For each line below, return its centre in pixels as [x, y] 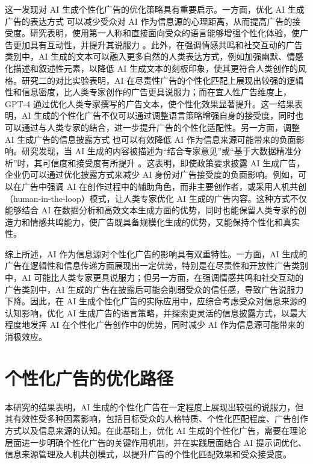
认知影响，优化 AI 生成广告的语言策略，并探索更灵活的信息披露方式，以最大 [156, 312]
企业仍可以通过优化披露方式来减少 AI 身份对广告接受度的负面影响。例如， [151, 174]
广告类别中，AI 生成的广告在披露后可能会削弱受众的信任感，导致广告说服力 [154, 289]
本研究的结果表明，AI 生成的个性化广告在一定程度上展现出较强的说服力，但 [154, 406]
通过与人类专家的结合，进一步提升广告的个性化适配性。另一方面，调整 [160, 127]
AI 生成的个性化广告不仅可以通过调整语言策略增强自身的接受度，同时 [158, 115]
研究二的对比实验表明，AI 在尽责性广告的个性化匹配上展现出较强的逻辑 [163, 80]
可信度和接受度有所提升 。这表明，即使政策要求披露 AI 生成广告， [174, 162]
